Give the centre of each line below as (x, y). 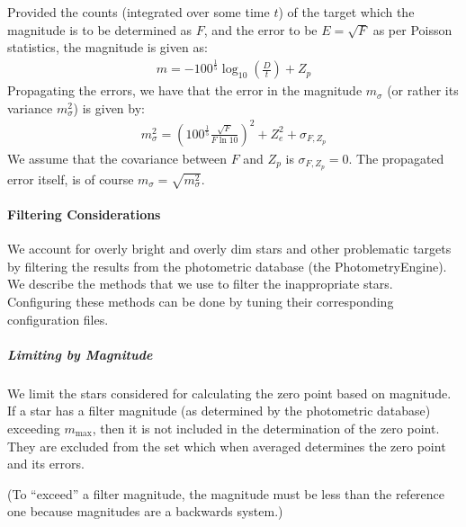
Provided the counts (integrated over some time (139, 12)
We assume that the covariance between (117, 158)
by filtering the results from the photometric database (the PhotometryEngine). (227, 266)
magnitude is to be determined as (100, 29)
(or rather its (423, 90)
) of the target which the (346, 12)
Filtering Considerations (84, 214)
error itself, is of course (71, 179)
